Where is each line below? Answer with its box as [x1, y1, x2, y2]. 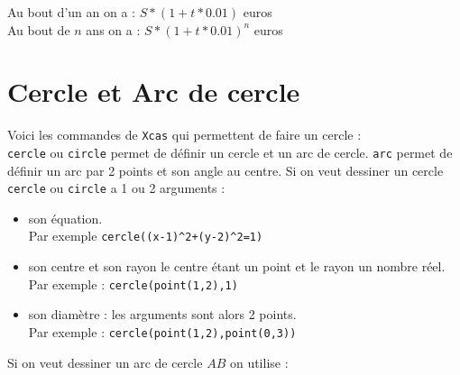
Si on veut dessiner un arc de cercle [7, 352, 203, 371]
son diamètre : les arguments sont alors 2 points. [28, 305, 297, 324]
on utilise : [229, 352, 289, 371]
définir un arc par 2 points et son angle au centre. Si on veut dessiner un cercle [7, 160, 444, 179]
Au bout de [7, 20, 70, 39]
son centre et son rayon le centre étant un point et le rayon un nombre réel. [28, 257, 446, 276]
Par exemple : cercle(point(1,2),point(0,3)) [28, 322, 297, 341]
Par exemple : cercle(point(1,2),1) [28, 274, 238, 293]
